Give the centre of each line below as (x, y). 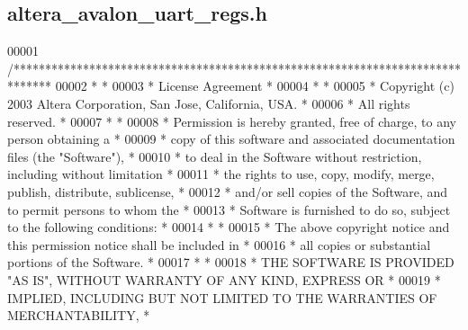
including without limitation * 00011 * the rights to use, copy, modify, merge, (221, 174)
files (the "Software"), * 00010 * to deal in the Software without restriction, (215, 156)
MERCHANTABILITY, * (79, 315)
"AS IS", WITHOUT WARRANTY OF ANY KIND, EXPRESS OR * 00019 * (224, 279)
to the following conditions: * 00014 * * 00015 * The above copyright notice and (229, 227)
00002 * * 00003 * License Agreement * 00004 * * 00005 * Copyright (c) (255, 86)
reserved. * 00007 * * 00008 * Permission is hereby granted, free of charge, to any (232, 121)
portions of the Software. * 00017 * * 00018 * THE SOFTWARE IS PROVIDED (231, 262)
